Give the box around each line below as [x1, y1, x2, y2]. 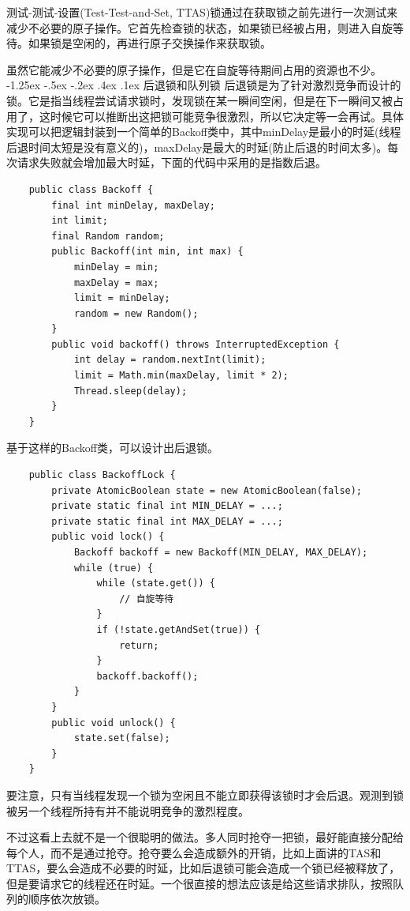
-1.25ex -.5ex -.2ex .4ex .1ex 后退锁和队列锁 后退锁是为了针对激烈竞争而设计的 [6, 77, 401, 93]
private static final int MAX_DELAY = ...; [51, 515, 283, 527]
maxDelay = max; [73, 277, 159, 288]
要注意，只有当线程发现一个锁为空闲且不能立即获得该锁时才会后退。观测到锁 [6, 786, 404, 803]
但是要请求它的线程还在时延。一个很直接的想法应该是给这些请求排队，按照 [6, 875, 393, 891]
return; [119, 639, 159, 651]
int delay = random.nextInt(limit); [73, 354, 266, 366]
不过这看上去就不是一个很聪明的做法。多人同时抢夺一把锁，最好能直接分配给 [6, 829, 404, 845]
